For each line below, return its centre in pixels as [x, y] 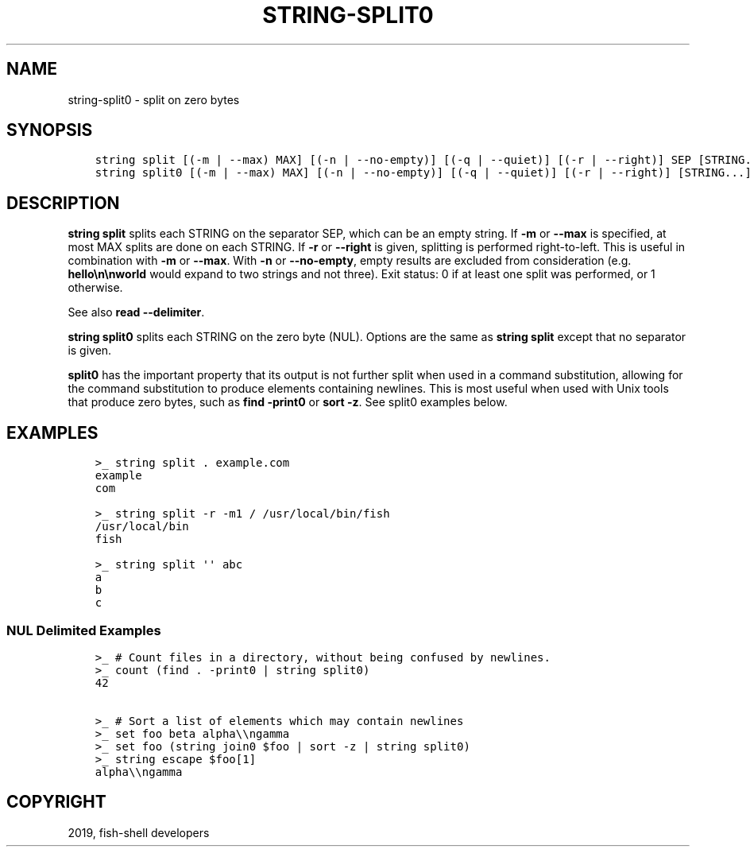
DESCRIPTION [63, 203]
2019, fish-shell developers [139, 832]
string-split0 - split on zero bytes [154, 99]
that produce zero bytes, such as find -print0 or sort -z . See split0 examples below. [288, 402]
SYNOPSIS [50, 130]
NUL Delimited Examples [84, 630]
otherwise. [95, 288]
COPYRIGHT [56, 802]
